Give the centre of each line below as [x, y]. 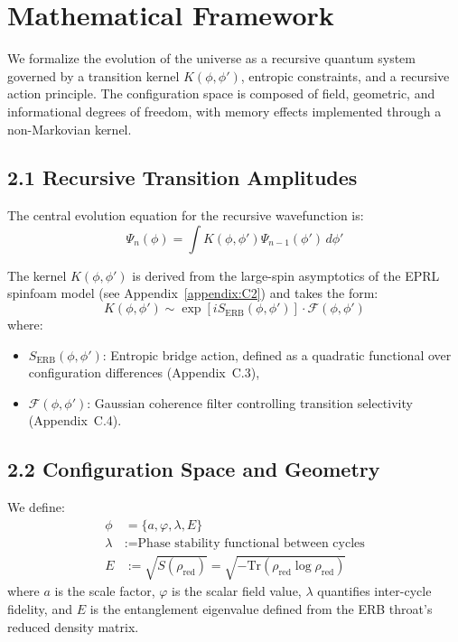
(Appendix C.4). [75, 420]
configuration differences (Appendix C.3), [144, 372]
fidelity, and [40, 609]
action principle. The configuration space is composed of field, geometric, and [221, 93]
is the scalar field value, [237, 591]
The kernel [37, 275]
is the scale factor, [105, 591]
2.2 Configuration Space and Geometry [194, 469]
